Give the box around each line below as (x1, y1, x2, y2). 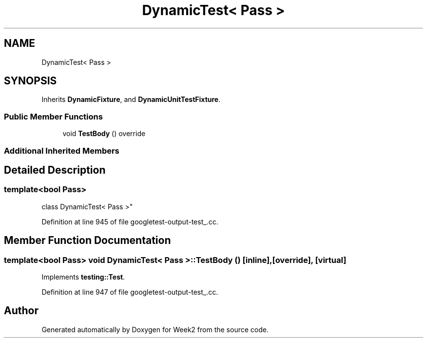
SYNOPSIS (4, 75, 57, 87)
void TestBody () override (62, 129, 146, 138)
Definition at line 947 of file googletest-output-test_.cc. (41, 288, 218, 296)
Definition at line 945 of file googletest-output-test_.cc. (41, 217, 218, 226)
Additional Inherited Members (4, 145, 119, 156)
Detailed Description (4, 163, 106, 176)
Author (4, 304, 39, 317)
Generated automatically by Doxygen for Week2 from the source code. (41, 325, 269, 334)
